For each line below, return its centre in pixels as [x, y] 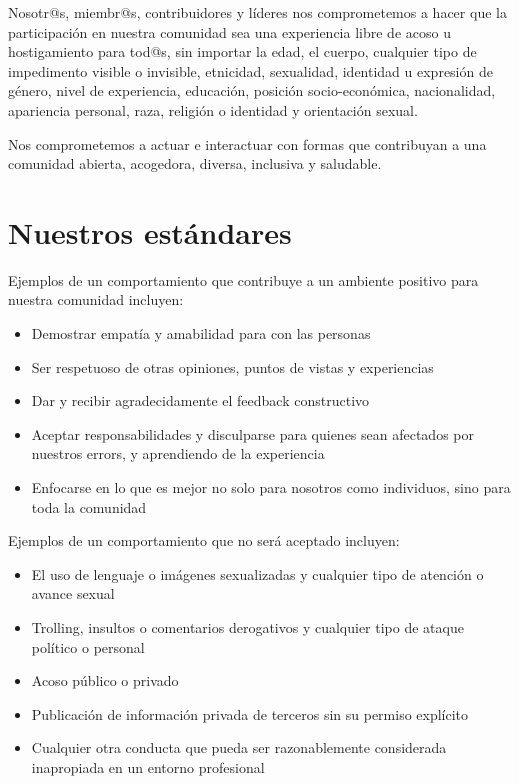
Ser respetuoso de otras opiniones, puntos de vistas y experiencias [232, 366]
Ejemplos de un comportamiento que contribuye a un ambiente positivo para [243, 279]
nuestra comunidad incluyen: [96, 299]
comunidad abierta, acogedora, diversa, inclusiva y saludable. [195, 163]
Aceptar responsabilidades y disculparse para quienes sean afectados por [252, 433]
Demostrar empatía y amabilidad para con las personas [201, 333]
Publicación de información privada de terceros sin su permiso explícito [250, 713]
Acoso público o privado [105, 680]
